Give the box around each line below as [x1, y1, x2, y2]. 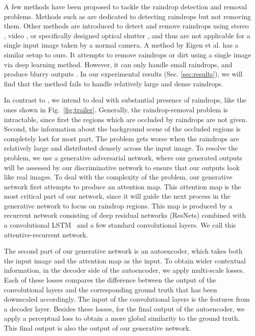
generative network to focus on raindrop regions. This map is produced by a [4, 200, 232, 210]
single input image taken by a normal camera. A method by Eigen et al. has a [4, 40, 238, 50]
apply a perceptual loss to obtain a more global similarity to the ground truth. [4, 313, 240, 323]
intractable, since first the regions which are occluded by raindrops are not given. [4, 114, 248, 124]
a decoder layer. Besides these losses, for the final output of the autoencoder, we [4, 303, 245, 313]
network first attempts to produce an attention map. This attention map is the [4, 181, 241, 191]
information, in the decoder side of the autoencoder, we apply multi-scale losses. [4, 265, 245, 275]
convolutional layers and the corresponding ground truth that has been [4, 284, 217, 294]
